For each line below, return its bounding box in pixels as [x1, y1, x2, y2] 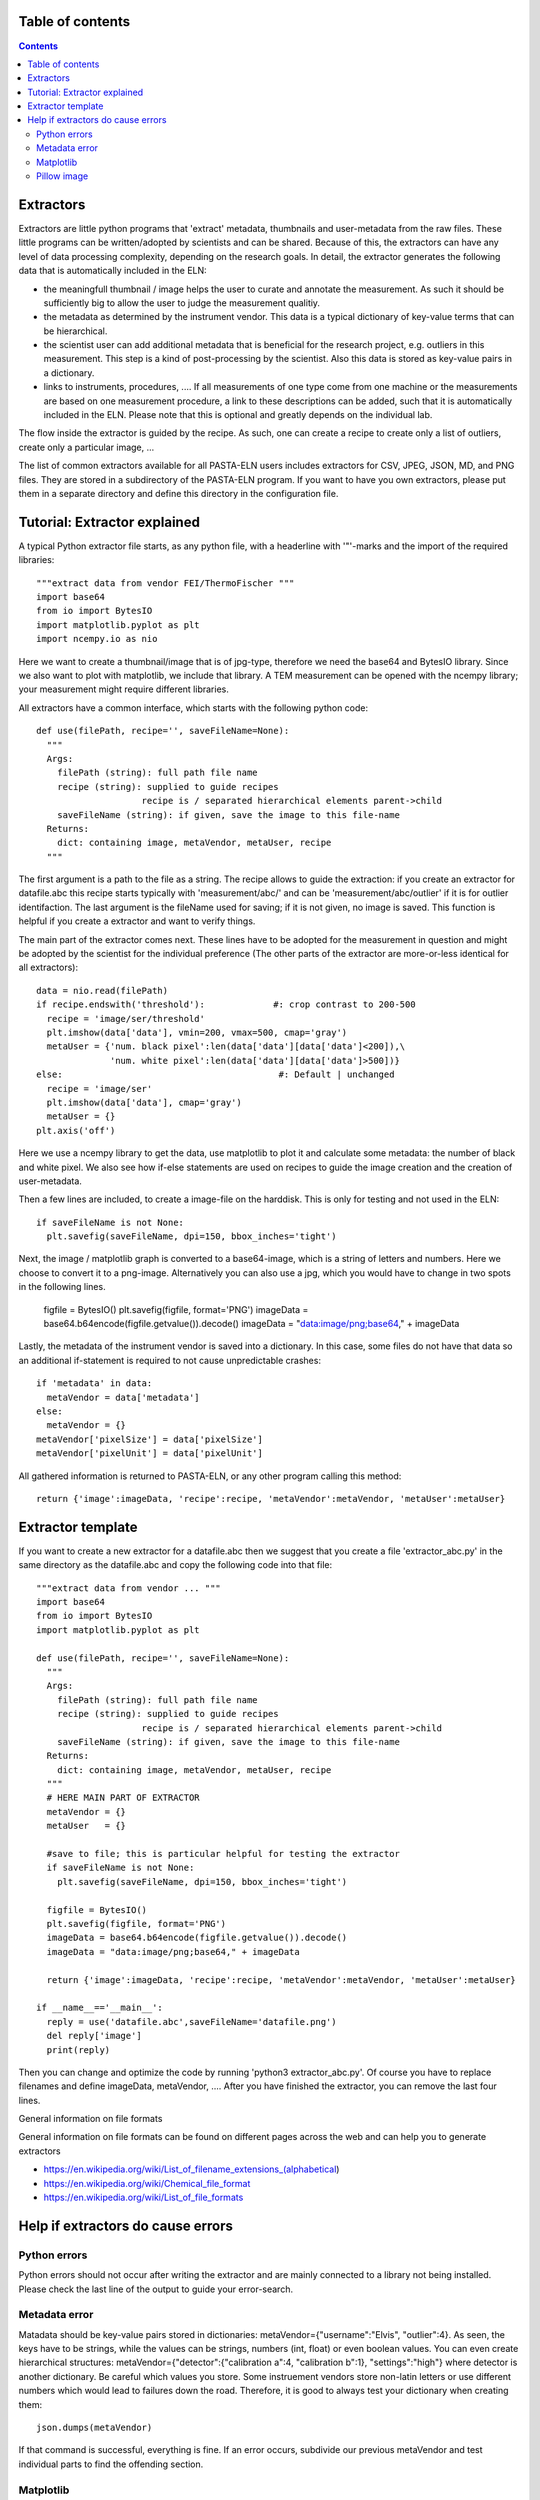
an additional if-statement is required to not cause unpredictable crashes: [18, 1354, 322, 1366]
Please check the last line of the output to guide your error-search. [18, 2283, 294, 2295]
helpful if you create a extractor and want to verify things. [18, 915, 256, 927]
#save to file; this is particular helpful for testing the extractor [46, 1848, 400, 1860]
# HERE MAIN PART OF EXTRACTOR [46, 1792, 200, 1804]
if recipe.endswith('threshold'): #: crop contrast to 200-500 [36, 999, 416, 1010]
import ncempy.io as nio [36, 633, 158, 645]
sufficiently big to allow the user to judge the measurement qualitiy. [43, 296, 320, 309]
